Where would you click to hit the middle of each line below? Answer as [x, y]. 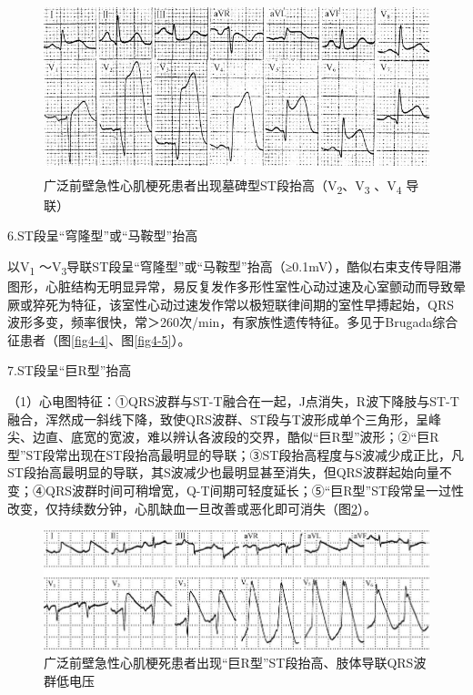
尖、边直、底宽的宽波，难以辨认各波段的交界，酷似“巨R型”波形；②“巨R [223, 437]
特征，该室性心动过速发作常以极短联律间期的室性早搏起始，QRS [262, 304]
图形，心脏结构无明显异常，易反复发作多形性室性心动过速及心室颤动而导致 [230, 286]
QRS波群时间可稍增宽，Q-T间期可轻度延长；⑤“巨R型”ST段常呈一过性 [255, 490]
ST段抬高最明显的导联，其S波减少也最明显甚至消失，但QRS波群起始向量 [223, 472]
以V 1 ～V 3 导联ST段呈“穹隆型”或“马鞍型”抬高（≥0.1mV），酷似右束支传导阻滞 [235, 267]
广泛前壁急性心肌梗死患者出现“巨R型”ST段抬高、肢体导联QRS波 [235, 663]
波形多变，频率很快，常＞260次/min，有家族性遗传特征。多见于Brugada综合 [233, 322]
